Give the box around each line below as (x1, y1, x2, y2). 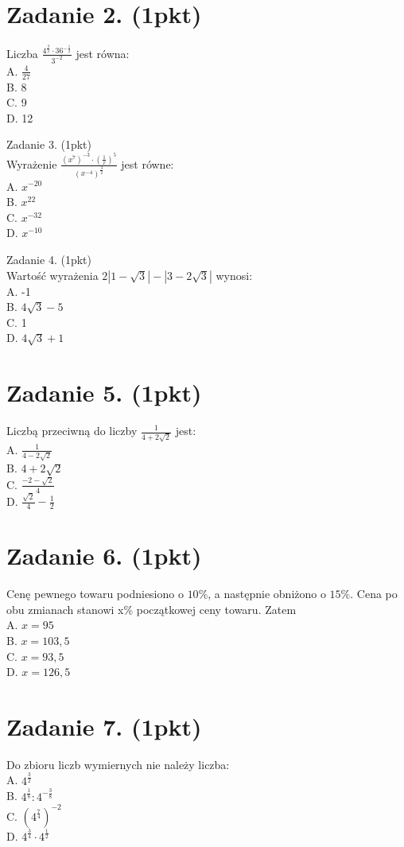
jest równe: (121, 155, 174, 172)
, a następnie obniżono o (208, 585, 326, 602)
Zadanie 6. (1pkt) (6, 539, 202, 572)
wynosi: (216, 266, 253, 283)
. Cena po (350, 585, 398, 602)
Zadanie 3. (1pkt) (6, 136, 91, 153)
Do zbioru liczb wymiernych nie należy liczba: (6, 756, 230, 772)
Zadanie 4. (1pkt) (6, 251, 91, 267)
